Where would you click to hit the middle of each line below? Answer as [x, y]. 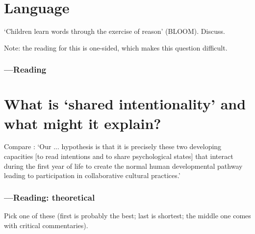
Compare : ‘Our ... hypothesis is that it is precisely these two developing [113, 146]
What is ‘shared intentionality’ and [125, 104]
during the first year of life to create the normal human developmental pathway [123, 166]
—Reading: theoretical [50, 197]
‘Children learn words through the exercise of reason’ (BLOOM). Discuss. [115, 31]
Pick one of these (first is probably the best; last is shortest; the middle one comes [127, 216]
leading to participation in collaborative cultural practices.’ [92, 175]
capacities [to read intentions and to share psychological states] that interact [119, 156]
